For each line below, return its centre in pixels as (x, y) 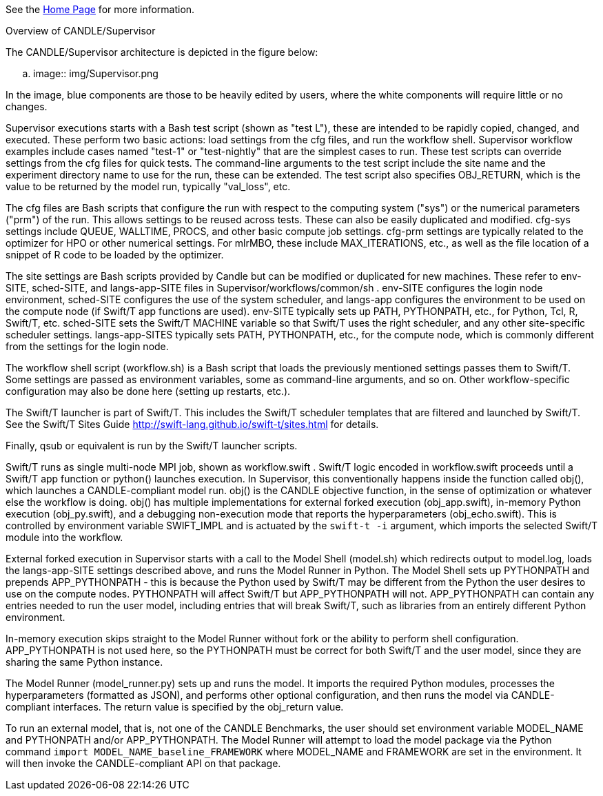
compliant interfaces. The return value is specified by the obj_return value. (175, 707)
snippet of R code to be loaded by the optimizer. (115, 255)
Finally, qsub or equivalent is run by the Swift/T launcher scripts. (152, 446)
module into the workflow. (64, 537)
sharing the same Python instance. (84, 662)
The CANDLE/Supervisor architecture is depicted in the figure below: (162, 52)
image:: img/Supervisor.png (96, 73)
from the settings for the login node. (87, 346)
